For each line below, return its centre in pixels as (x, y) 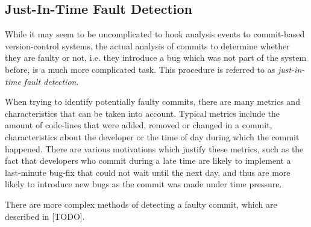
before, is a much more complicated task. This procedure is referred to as (140, 69)
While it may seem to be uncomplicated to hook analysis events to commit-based (155, 34)
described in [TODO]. (45, 216)
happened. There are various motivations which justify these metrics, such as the (154, 148)
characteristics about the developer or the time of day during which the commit (152, 136)
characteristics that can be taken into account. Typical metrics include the (143, 113)
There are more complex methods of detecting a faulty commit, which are (141, 204)
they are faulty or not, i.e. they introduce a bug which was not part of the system (156, 58)
